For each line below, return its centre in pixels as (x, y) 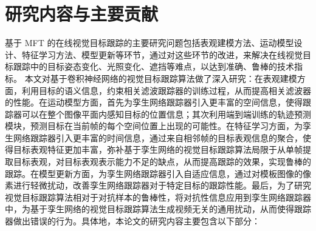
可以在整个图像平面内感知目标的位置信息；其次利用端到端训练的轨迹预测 (166, 114)
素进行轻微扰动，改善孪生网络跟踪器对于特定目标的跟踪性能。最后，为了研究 (158, 185)
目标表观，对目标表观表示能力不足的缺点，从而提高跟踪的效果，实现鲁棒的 (162, 162)
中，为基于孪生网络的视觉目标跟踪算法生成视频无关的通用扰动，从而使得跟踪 (158, 209)
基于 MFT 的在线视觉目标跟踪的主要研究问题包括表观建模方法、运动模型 (149, 43)
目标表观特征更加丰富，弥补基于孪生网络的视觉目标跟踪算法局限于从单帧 (158, 149)
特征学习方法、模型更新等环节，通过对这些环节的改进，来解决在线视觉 (162, 54)
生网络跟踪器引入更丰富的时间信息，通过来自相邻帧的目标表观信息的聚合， (154, 137)
